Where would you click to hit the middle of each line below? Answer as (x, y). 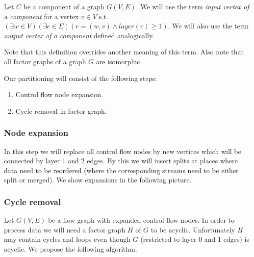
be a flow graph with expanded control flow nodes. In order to (141, 220)
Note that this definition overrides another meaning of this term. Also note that (124, 52)
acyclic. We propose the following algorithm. (71, 248)
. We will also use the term (208, 26)
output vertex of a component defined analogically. (79, 35)
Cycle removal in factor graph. (61, 111)
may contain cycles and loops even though (67, 239)
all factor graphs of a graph (45, 61)
